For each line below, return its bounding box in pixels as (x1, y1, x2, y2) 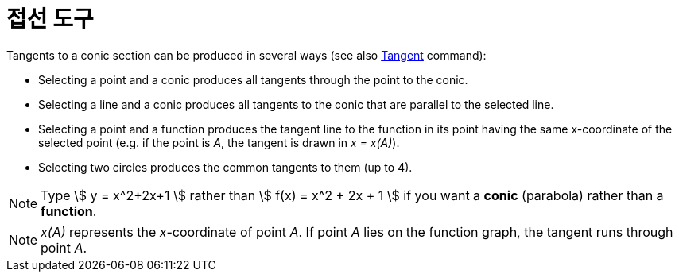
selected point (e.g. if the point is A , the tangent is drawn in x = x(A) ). (38, 135, 400, 149)
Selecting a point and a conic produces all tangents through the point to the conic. (38, 72, 468, 87)
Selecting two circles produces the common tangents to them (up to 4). (38, 160, 413, 174)
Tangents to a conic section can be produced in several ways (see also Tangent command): (6, 48, 487, 62)
